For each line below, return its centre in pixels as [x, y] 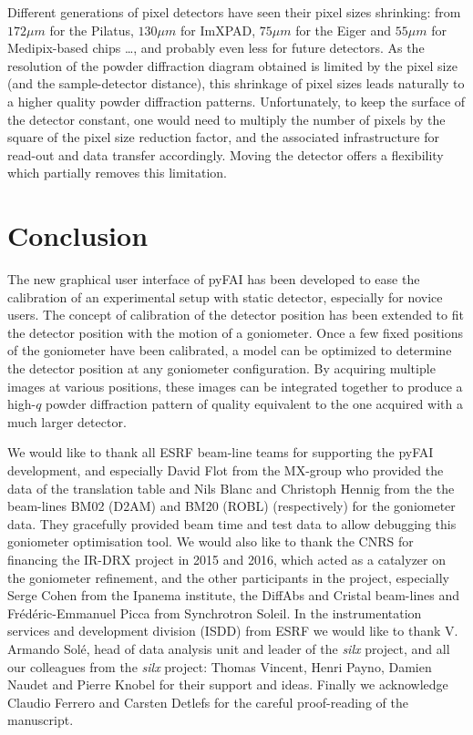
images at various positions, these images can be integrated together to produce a [235, 386]
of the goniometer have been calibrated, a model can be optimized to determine [230, 350]
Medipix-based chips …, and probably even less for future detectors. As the [216, 48]
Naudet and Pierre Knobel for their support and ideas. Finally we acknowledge [228, 684]
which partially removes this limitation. [117, 173]
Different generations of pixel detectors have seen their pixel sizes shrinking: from [234, 12]
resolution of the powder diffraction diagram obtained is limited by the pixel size [232, 65]
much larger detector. [67, 421]
